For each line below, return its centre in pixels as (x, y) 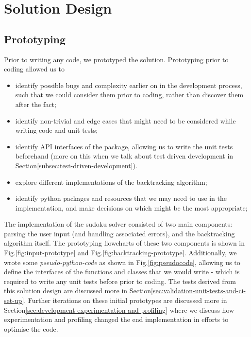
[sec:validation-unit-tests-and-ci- (199, 291)
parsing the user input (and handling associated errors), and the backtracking (119, 233)
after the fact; (36, 104)
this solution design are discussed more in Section (78, 291)
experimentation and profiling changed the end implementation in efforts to (116, 319)
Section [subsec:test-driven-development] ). (76, 165)
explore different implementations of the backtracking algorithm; (111, 182)
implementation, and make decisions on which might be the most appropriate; (131, 207)
